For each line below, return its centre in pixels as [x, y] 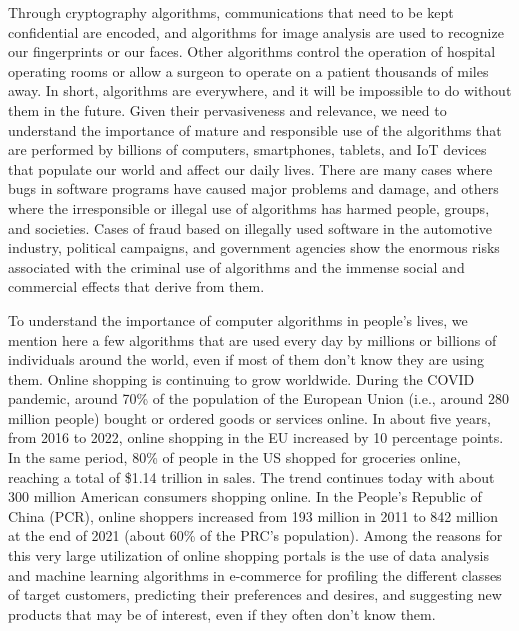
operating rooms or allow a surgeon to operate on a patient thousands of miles [248, 70]
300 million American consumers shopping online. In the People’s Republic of [245, 496]
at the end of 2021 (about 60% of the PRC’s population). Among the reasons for [255, 535]
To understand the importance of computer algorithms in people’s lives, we [238, 319]
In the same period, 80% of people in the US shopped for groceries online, [234, 457]
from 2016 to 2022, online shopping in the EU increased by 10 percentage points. [256, 437]
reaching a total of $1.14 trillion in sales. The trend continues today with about [251, 476]
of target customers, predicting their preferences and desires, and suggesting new [255, 594]
